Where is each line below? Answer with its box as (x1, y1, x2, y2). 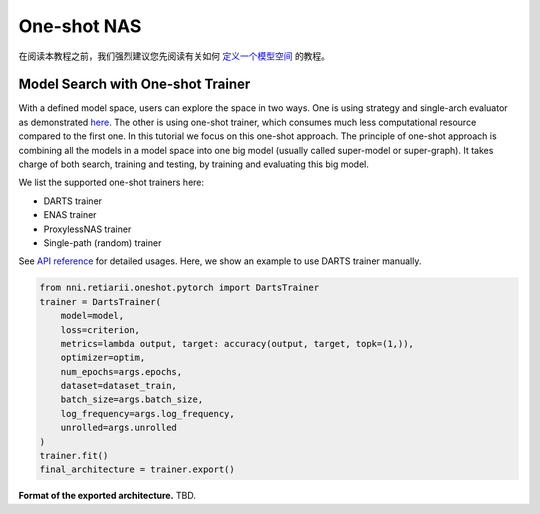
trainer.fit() (39, 450, 109, 462)
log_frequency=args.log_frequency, (60, 408, 235, 419)
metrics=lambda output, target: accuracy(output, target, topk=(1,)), (60, 338, 415, 349)
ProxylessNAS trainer (43, 223, 132, 235)
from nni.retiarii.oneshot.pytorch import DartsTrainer (39, 282, 320, 294)
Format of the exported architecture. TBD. (18, 490, 197, 502)
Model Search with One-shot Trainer (18, 76, 251, 93)
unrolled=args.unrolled (60, 422, 177, 434)
